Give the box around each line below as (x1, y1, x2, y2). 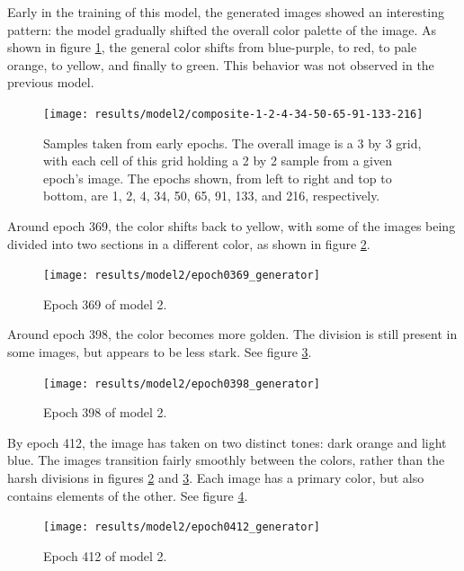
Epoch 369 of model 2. (43, 294, 167, 313)
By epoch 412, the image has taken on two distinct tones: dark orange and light (7, 433, 447, 451)
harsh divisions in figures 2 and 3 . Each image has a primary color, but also (7, 468, 424, 487)
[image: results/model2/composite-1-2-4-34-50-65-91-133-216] (43, 107, 424, 120)
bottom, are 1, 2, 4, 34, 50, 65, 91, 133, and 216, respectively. (43, 186, 380, 205)
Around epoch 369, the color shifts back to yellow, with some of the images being (7, 217, 456, 235)
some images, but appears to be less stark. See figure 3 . (7, 343, 312, 361)
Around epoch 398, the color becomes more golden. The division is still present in (7, 325, 458, 343)
